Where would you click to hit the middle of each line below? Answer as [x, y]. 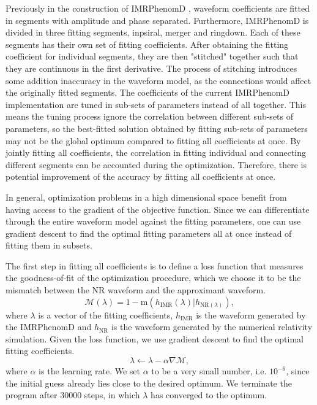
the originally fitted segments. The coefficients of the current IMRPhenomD [148, 92]
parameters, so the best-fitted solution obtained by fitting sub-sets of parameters [157, 128]
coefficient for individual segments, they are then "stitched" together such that [152, 56]
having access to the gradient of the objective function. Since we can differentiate [158, 209]
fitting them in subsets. [49, 245]
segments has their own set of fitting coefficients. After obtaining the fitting [147, 44]
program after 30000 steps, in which [73, 395]
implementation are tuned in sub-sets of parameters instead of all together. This [156, 104]
